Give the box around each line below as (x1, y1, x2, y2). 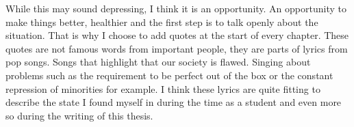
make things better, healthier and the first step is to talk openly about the (5, 14, 318, 29)
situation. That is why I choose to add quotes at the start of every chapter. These (5, 28, 349, 42)
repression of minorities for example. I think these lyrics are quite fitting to (5, 81, 320, 96)
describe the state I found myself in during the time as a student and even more (5, 95, 342, 109)
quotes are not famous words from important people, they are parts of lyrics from (5, 41, 348, 55)
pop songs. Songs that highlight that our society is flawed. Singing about (5, 55, 311, 69)
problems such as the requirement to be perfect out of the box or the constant (5, 68, 333, 82)
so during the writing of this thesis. (5, 108, 153, 122)
